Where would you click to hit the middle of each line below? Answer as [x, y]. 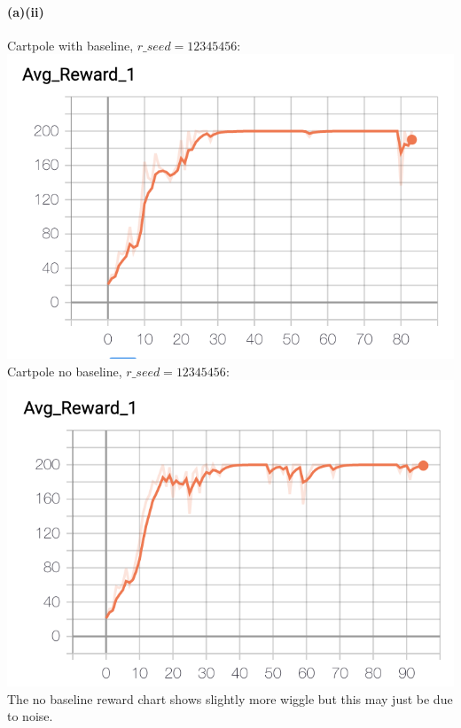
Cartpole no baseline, [65, 371]
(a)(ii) [26, 11]
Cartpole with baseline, [70, 45]
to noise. [30, 716]
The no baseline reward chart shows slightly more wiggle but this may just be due [230, 698]
